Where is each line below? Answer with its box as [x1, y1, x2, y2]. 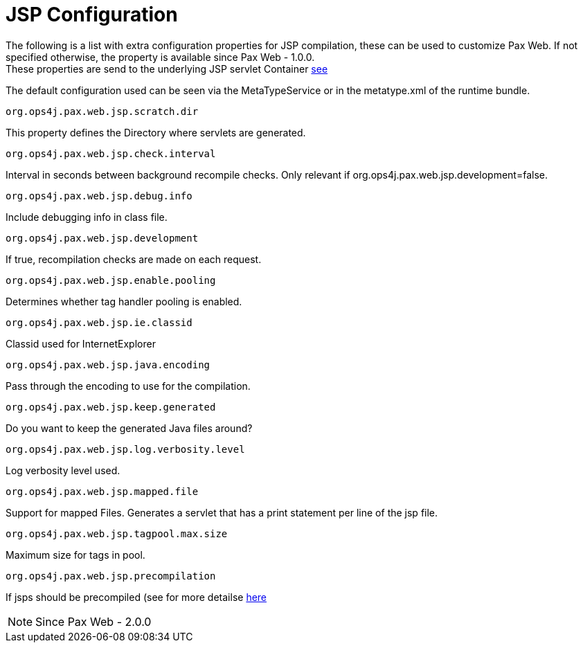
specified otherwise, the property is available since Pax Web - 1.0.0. [6, 51, 315, 63]
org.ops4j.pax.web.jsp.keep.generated [6, 401, 216, 413]
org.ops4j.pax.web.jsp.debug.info [6, 190, 192, 201]
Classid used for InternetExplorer [6, 337, 156, 350]
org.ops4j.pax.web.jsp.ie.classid [6, 316, 192, 328]
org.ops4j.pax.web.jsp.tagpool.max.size [6, 528, 228, 539]
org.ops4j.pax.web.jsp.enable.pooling [6, 274, 216, 286]
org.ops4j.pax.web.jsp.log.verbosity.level [6, 443, 245, 455]
